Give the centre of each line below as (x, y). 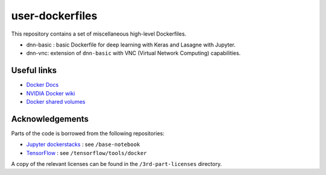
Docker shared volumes (56, 102)
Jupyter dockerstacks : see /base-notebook (83, 144)
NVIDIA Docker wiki (51, 93)
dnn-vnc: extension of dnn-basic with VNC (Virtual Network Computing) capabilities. (133, 53)
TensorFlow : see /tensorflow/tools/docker (87, 153)
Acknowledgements (50, 119)
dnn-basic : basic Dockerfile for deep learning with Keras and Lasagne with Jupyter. (131, 45)
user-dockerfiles (54, 16)
